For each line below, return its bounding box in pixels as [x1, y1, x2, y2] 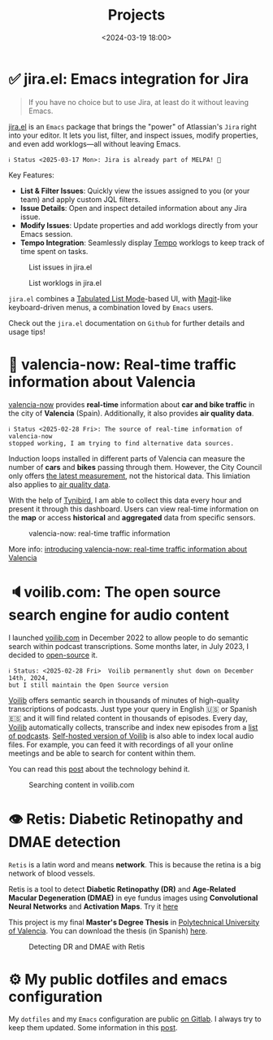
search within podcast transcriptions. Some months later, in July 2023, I [8, 641, 249, 651]
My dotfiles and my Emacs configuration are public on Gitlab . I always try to [8, 1014, 262, 1024]
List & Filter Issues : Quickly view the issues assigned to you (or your [19, 186, 250, 195]
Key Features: [8, 169, 54, 180]
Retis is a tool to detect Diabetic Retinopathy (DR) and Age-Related [8, 884, 236, 893]
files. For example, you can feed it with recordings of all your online [8, 739, 234, 749]
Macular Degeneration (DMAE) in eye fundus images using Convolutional [8, 893, 258, 902]
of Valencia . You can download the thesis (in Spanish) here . [8, 926, 208, 936]
